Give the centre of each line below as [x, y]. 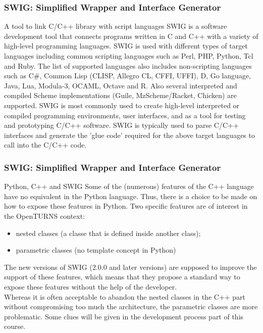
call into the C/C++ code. [45, 145]
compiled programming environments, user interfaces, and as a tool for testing [125, 115]
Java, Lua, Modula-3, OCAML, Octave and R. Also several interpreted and [121, 85]
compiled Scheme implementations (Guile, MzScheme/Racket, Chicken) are [120, 95]
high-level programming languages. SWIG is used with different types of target [126, 46]
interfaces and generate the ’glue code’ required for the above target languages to [129, 135]
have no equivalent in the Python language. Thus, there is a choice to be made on [131, 196]
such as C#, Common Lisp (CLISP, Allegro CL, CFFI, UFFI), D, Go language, [127, 76]
